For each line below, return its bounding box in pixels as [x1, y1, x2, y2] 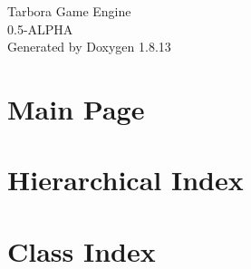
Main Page [7, 90, 145, 127]
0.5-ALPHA [7, 19, 73, 38]
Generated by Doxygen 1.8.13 [7, 37, 171, 56]
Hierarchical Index [7, 161, 244, 198]
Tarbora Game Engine [7, 2, 131, 20]
